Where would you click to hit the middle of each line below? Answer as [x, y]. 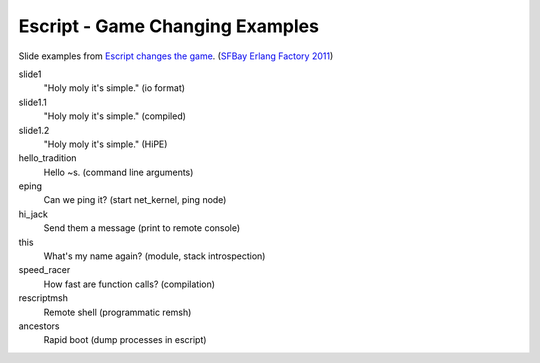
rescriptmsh [43, 298]
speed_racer [44, 270]
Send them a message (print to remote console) [142, 228]
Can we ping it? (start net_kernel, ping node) [135, 200]
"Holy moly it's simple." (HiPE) [105, 144]
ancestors [39, 326]
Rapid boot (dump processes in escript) [125, 340]
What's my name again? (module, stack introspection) [154, 256]
